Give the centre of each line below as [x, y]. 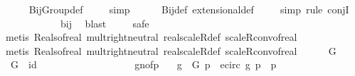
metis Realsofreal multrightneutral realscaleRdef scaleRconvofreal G [171, 50]
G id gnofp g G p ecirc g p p [143, 64]
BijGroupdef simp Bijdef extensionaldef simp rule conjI [189, 9]
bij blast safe [105, 23]
